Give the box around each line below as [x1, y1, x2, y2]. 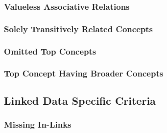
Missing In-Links [4, 118, 72, 131]
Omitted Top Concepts [4, 45, 96, 57]
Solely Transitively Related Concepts [4, 22, 153, 35]
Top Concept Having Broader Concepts [4, 67, 164, 79]
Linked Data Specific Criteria [4, 93, 156, 108]
